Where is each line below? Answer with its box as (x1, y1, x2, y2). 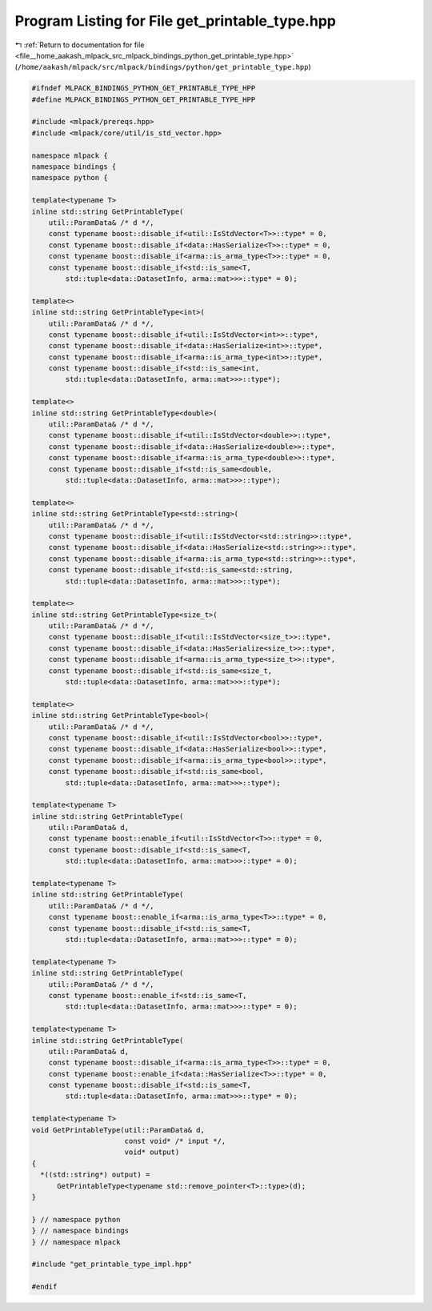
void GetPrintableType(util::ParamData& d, (31, 1125, 206, 1134)
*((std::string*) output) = (40, 1170, 150, 1180)
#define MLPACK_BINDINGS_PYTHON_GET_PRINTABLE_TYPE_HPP (31, 94, 256, 104)
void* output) (124, 1148, 180, 1157)
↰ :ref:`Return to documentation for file (14, 40, 145, 50)
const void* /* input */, (124, 1137, 226, 1146)
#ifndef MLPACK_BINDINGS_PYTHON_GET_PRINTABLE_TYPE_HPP (31, 84, 256, 93)
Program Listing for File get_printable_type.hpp (14, 12, 336, 30)
